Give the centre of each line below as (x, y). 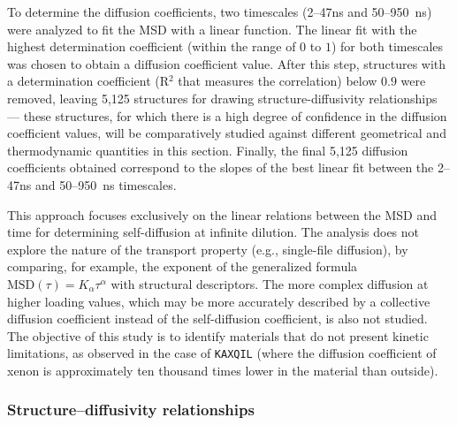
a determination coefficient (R (88, 81)
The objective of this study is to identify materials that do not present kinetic (218, 335)
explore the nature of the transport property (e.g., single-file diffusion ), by (208, 249)
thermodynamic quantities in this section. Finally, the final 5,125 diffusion (208, 150)
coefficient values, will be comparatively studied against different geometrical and (227, 133)
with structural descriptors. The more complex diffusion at (270, 283)
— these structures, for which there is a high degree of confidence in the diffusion (227, 115)
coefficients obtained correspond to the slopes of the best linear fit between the (221, 167)
